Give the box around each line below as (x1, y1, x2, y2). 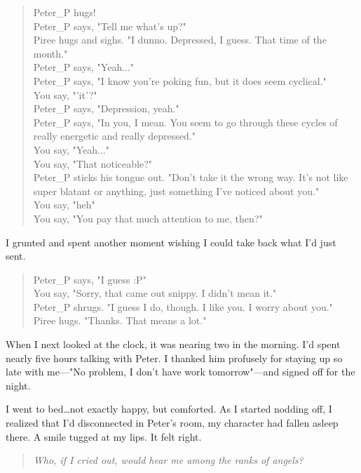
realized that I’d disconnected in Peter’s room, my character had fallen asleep (6, 415, 339, 430)
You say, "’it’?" (33, 87, 97, 102)
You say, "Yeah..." (33, 142, 109, 156)
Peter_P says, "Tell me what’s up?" (33, 18, 186, 33)
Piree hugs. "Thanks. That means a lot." (33, 313, 207, 328)
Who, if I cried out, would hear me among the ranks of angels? (33, 453, 304, 467)
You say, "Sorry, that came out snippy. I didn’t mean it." (33, 286, 277, 300)
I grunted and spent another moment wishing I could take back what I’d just (6, 234, 336, 249)
